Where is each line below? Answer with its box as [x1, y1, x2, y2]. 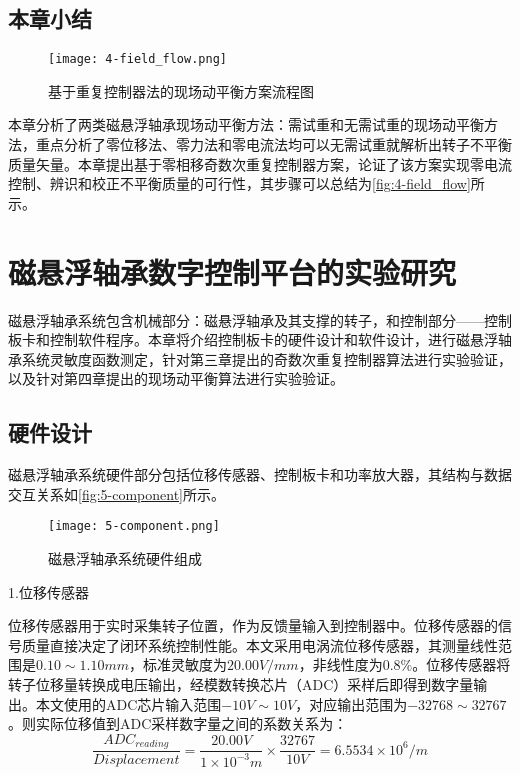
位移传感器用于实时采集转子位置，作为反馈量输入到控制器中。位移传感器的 [8, 615, 498, 636]
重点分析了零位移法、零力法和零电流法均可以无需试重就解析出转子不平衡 [35, 134, 512, 155]
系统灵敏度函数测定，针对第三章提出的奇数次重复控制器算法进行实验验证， [21, 348, 512, 369]
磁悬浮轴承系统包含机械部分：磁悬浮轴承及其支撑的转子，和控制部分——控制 [8, 309, 512, 330]
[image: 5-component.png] [48, 519, 220, 534]
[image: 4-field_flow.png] [48, 52, 227, 67]
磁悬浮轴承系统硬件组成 [48, 547, 202, 568]
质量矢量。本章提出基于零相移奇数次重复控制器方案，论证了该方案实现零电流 [8, 153, 512, 174]
